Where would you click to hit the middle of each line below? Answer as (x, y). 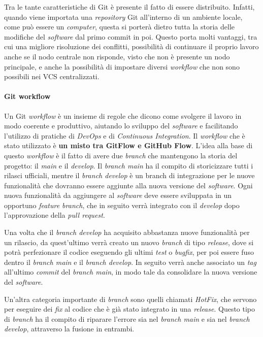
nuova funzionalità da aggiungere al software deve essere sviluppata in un (118, 195)
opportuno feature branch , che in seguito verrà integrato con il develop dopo (122, 205)
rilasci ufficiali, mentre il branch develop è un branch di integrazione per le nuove (129, 175)
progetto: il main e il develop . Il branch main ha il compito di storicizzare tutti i (129, 165)
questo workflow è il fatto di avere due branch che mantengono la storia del (121, 155)
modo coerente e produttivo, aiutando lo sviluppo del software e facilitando (121, 126)
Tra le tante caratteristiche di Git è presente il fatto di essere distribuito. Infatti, (129, 7)
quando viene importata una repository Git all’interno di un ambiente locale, (123, 16)
